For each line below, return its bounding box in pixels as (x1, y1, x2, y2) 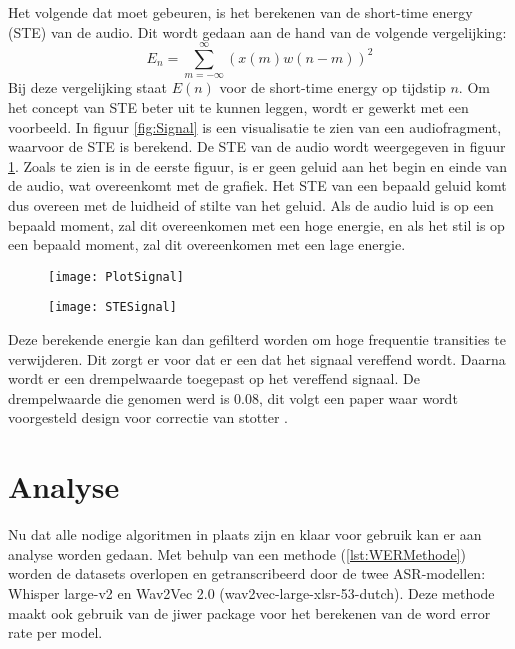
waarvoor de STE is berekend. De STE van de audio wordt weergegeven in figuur (8, 136, 506, 157)
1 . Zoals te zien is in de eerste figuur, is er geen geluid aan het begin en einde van (8, 155, 507, 176)
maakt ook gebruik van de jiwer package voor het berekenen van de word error (8, 602, 491, 623)
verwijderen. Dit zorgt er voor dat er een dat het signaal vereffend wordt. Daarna (8, 348, 506, 369)
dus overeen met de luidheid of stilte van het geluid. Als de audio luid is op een (8, 194, 494, 215)
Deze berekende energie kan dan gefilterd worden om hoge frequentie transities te (8, 329, 506, 350)
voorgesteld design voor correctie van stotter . (8, 407, 289, 428)
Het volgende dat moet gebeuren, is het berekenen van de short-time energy (8, 2, 473, 22)
